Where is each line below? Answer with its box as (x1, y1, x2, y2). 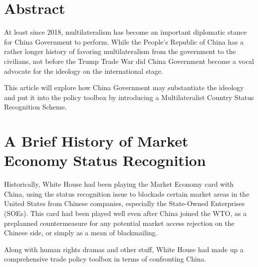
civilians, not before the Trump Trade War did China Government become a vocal (4, 55, 254, 66)
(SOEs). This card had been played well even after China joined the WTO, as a (4, 208, 247, 218)
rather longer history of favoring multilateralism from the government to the (4, 46, 236, 56)
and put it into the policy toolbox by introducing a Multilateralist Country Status (4, 92, 254, 102)
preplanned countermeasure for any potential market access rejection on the (4, 217, 235, 228)
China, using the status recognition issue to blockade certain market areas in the (4, 188, 250, 199)
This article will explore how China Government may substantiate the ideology (4, 82, 244, 93)
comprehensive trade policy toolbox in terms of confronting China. (4, 254, 206, 264)
